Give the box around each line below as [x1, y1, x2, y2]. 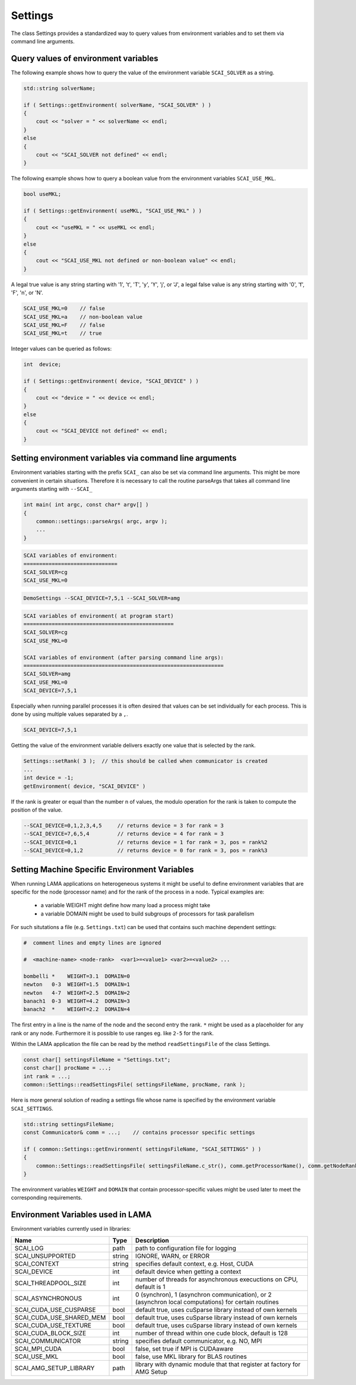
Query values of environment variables [11, 53, 158, 64]
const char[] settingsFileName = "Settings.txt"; [23, 1057, 171, 1063]
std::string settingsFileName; [23, 1121, 115, 1127]
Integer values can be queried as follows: [11, 345, 112, 353]
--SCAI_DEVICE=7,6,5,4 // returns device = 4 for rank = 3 [23, 831, 224, 837]
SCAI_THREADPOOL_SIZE [14, 1279, 87, 1287]
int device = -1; [23, 775, 74, 781]
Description [135, 1236, 169, 1244]
